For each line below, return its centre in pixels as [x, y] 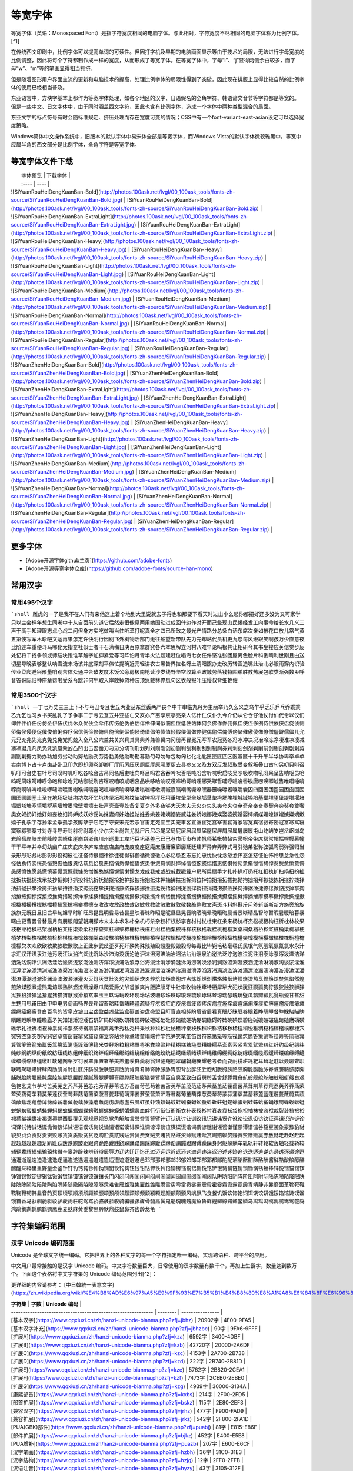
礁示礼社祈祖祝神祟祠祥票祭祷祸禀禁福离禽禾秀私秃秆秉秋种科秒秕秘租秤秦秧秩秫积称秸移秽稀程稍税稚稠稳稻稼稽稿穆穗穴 [158, 1028]
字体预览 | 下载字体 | [46, 175]
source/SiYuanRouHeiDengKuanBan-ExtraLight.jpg [73, 225]
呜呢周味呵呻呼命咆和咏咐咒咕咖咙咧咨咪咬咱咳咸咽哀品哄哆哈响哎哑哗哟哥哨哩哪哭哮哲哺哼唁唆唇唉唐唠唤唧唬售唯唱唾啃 [158, 781]
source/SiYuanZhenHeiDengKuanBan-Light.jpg [68, 447]
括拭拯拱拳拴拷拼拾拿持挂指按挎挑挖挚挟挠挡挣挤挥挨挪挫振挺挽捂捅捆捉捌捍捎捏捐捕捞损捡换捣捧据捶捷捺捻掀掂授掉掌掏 [158, 888]
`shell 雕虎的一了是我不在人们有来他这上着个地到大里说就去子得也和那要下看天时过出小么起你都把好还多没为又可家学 [156, 614]
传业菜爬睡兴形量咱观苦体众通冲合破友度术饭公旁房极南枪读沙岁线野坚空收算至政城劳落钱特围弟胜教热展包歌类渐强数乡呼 [158, 672]
